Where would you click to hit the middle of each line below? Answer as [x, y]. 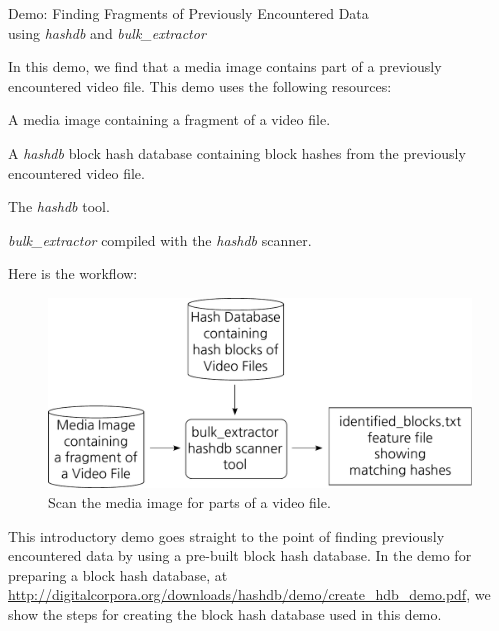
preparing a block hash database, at [118, 574]
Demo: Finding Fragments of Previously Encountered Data [188, 13]
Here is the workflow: [73, 273]
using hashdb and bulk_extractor [107, 32]
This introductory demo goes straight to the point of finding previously [226, 535]
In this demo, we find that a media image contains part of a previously [225, 66]
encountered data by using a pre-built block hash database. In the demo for [240, 555]
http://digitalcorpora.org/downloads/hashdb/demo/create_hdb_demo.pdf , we [249, 594]
